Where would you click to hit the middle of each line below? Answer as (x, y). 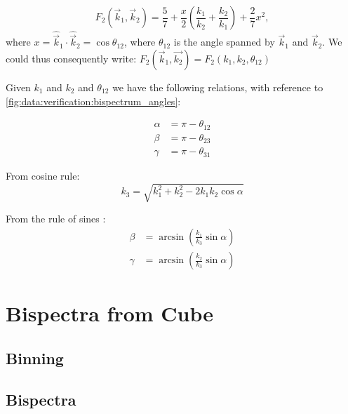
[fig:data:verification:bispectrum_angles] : (93, 101)
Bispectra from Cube (110, 313)
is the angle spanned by (224, 42)
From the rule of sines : (56, 219)
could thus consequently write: (71, 59)
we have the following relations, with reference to (218, 87)
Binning (35, 358)
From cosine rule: (43, 176)
